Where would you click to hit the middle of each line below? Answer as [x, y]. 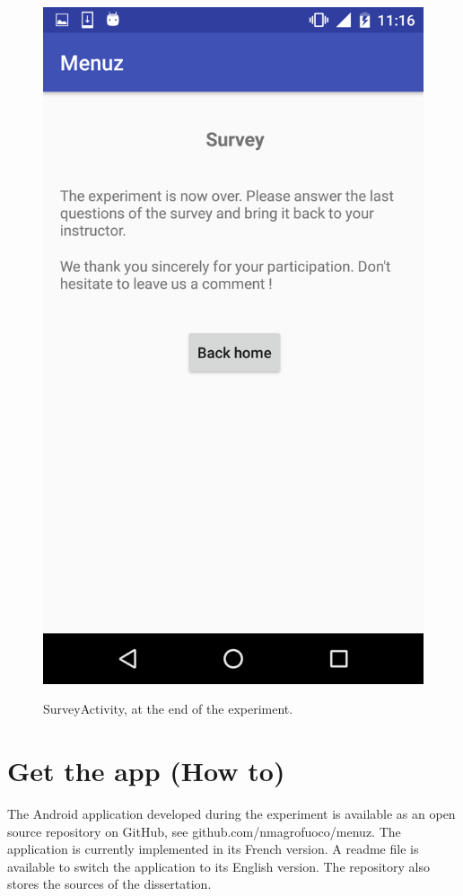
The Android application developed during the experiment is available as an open [231, 814]
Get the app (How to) [146, 771]
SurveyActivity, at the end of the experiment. [168, 709]
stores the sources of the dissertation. [109, 884]
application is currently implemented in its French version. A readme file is [213, 849]
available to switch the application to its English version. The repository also [218, 866]
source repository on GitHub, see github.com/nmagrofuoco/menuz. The [204, 831]
